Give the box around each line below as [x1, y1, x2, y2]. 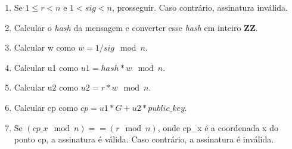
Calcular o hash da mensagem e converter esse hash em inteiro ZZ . [14, 21, 258, 33]
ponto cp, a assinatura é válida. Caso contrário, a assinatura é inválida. [14, 133, 274, 145]
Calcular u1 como [14, 61, 79, 73]
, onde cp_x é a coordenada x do [157, 121, 278, 134]
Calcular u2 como [14, 81, 79, 94]
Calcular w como [14, 41, 76, 54]
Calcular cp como [14, 101, 78, 113]
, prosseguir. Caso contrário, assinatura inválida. [111, 1, 288, 13]
